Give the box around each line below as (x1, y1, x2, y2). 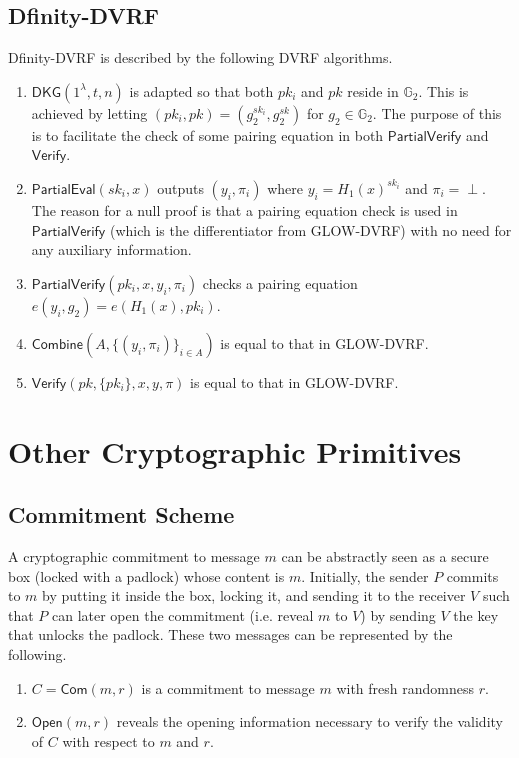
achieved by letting (31, 102, 148, 123)
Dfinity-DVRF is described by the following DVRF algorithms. (8, 47, 393, 68)
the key (453, 604, 499, 625)
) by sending (360, 604, 436, 625)
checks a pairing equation (202, 272, 358, 293)
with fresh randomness (336, 677, 474, 698)
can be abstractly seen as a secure (281, 545, 489, 566)
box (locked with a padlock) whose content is (8, 565, 285, 586)
